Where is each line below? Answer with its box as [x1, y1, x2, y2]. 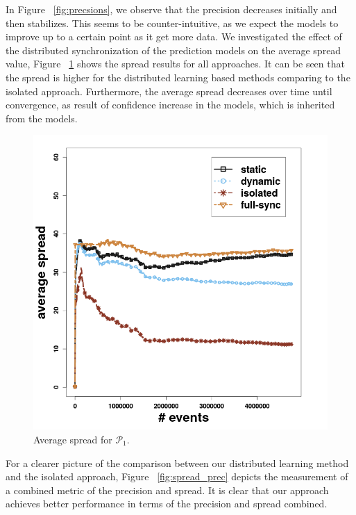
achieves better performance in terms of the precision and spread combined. [6, 496, 328, 511]
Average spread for [33, 432, 112, 446]
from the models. [6, 111, 78, 125]
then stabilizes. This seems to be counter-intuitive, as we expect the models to [6, 15, 339, 30]
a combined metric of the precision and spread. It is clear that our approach [6, 482, 329, 497]
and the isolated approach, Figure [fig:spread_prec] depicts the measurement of [6, 469, 348, 484]
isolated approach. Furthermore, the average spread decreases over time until [6, 83, 332, 98]
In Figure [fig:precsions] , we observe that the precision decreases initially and [6, 2, 337, 16]
